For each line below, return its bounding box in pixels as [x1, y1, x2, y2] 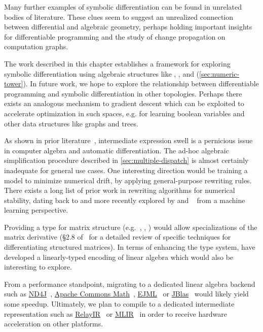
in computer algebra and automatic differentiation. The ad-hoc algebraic [4, 145, 229, 155]
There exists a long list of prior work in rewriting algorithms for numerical [4, 185, 235, 195]
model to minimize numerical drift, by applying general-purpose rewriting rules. [4, 175, 252, 185]
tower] [4, 78, 23, 89]
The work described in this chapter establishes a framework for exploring [4, 58, 231, 69]
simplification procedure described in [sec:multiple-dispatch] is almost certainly [4, 155, 249, 165]
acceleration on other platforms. [4, 318, 103, 329]
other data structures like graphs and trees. [4, 118, 138, 128]
